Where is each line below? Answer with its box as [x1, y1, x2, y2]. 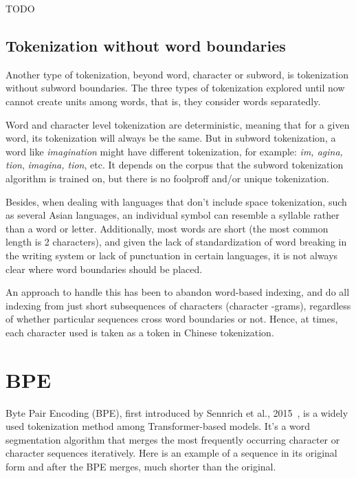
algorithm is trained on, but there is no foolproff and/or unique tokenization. [5, 171, 329, 185]
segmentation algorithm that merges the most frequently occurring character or [5, 432, 340, 446]
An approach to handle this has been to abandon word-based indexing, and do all [5, 285, 350, 299]
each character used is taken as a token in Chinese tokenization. [5, 325, 274, 339]
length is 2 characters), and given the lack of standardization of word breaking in [5, 235, 347, 249]
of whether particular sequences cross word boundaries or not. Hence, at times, [5, 312, 338, 326]
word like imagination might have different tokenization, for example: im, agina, [5, 144, 343, 158]
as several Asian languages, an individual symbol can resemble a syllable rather [5, 208, 340, 222]
